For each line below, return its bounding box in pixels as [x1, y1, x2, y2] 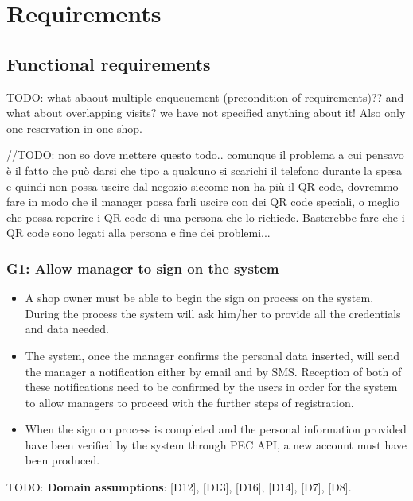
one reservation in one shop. [6, 119, 142, 136]
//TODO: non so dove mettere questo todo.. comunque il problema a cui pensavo [6, 146, 404, 163]
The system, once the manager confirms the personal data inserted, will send [25, 347, 400, 363]
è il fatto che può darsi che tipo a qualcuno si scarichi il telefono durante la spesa [6, 161, 403, 178]
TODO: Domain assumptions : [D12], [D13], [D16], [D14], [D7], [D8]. [6, 479, 352, 495]
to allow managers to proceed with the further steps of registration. [25, 394, 354, 410]
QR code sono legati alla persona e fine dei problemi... [6, 224, 271, 241]
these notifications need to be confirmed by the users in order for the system [25, 379, 398, 395]
